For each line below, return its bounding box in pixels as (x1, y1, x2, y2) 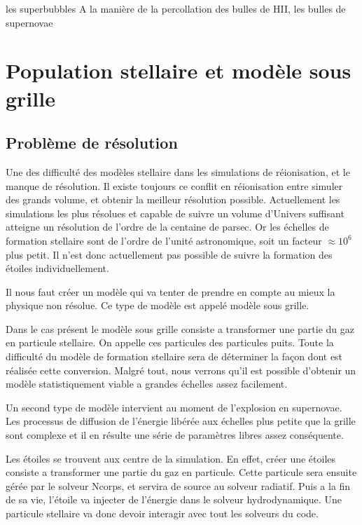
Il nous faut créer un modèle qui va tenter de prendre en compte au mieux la (6, 284, 335, 299)
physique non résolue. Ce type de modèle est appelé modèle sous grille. (6, 298, 309, 313)
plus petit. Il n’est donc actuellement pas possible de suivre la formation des (6, 247, 333, 261)
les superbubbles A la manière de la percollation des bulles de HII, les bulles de (6, 1, 346, 15)
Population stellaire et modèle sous (6, 56, 351, 85)
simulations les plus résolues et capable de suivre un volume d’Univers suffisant (6, 205, 344, 220)
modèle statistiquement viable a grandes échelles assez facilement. (6, 376, 288, 391)
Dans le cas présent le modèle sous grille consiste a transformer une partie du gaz (6, 321, 354, 336)
